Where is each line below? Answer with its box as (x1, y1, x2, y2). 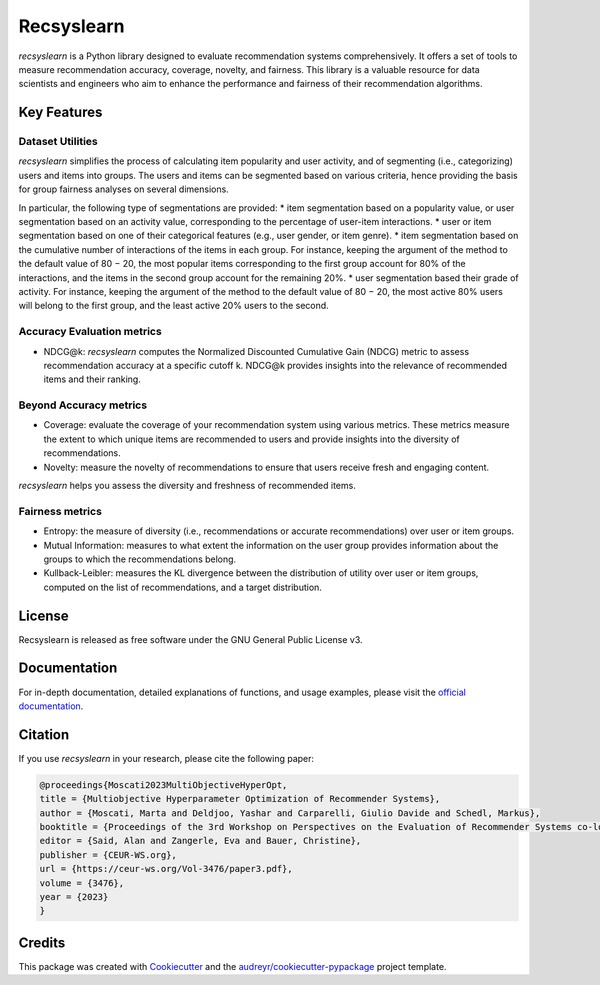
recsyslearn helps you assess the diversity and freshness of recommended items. (18, 480, 357, 492)
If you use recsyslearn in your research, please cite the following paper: (18, 752, 315, 764)
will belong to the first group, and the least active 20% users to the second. (18, 300, 329, 312)
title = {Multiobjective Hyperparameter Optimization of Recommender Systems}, (39, 793, 441, 805)
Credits (18, 934, 66, 951)
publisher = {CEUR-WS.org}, (39, 849, 177, 860)
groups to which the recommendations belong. (43, 553, 237, 565)
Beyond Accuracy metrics (18, 398, 148, 412)
